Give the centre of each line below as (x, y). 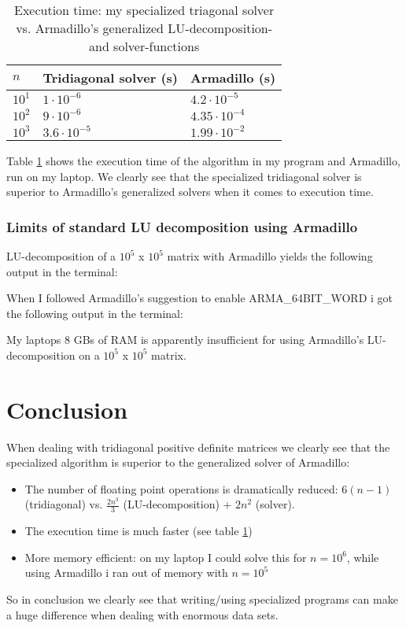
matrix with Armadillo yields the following (270, 256)
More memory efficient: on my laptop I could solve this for (166, 557)
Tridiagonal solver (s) (111, 78)
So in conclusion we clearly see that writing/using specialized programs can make (202, 599)
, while (363, 557)
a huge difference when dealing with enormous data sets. (142, 614)
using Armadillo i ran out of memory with (126, 573)
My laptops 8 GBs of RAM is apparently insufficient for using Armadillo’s (185, 340)
